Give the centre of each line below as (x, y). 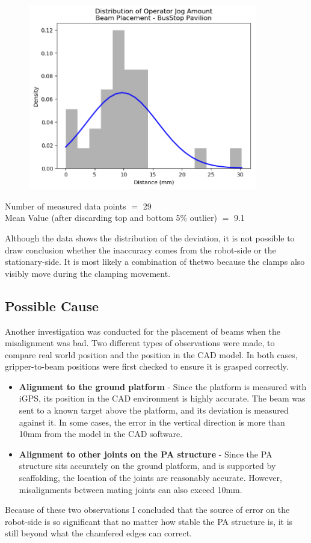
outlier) (203, 218)
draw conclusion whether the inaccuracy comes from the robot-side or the (140, 250)
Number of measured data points (66, 206)
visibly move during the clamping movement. (88, 273)
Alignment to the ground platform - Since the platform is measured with (163, 386)
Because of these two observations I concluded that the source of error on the (147, 510)
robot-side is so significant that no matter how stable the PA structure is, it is (149, 521)
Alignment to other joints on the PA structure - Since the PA (146, 454)
